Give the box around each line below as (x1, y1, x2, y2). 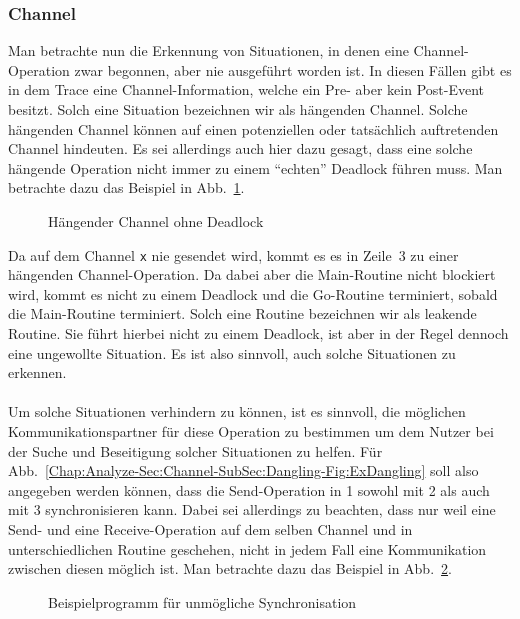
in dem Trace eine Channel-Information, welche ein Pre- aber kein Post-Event (8, 79, 485, 100)
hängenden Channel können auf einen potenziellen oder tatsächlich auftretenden (8, 118, 499, 139)
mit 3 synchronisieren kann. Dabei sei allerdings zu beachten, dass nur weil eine (8, 499, 496, 520)
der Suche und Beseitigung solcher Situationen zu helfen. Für (8, 440, 383, 461)
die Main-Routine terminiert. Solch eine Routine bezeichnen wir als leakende (8, 303, 477, 324)
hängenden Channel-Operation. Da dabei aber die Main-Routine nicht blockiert (8, 264, 496, 285)
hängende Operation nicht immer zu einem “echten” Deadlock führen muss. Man (8, 157, 503, 178)
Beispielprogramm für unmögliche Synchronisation (48, 591, 357, 612)
